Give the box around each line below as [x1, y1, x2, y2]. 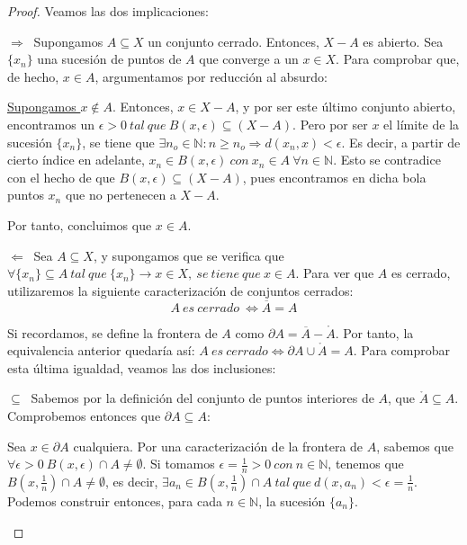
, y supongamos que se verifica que [93, 246, 284, 264]
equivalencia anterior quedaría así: [7, 341, 195, 360]
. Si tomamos [142, 454, 215, 473]
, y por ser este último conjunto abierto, [235, 97, 456, 116]
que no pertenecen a [65, 185, 176, 204]
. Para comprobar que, [336, 49, 460, 68]
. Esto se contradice [333, 150, 441, 169]
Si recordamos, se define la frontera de [7, 323, 218, 342]
